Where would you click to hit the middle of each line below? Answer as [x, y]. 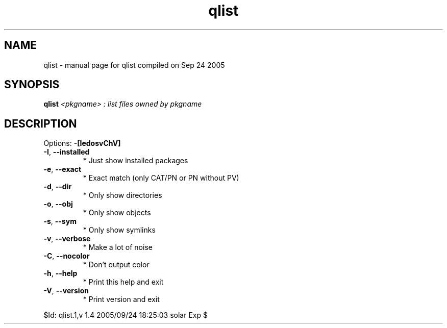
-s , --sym [60, 221]
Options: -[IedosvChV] [82, 143]
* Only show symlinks [119, 230]
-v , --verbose [67, 239]
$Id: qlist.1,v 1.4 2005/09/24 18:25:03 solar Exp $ [126, 315]
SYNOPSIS [32, 85]
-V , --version [66, 291]
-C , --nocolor [67, 256]
